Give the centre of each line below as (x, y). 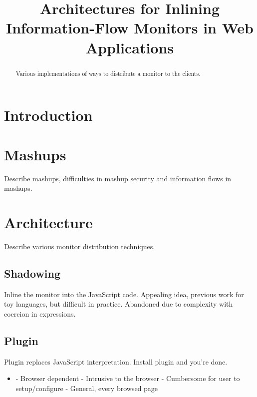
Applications (130, 47)
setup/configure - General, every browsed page (87, 388)
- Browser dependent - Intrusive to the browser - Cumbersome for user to (128, 378)
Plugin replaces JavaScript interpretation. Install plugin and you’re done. (116, 361)
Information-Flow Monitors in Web (130, 28)
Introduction (48, 115)
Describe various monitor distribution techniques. (80, 246)
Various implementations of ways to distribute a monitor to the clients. (108, 73)
